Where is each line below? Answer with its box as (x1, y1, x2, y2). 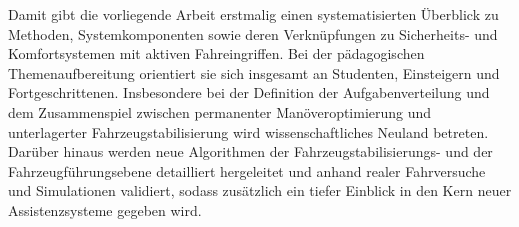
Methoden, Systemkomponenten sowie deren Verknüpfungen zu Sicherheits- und (8, 23, 498, 44)
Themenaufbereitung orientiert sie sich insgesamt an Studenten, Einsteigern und (8, 62, 500, 83)
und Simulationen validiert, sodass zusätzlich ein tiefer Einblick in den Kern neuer (8, 180, 512, 201)
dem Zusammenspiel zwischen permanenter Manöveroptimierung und (8, 101, 432, 122)
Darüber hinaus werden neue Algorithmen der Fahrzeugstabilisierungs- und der (8, 141, 493, 162)
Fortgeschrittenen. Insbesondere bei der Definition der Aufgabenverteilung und (8, 82, 490, 103)
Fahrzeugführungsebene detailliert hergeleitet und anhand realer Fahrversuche (8, 160, 486, 181)
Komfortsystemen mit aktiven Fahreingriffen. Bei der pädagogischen (8, 43, 425, 64)
